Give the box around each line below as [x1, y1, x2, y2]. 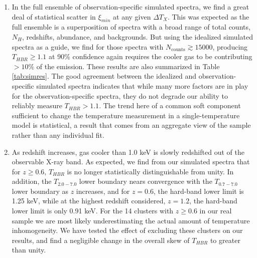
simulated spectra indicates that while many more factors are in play [36, 80, 248, 91]
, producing [212, 41, 248, 52]
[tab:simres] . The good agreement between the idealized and [12, 71, 197, 81]
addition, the [12, 176, 52, 186]
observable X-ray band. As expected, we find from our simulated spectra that [12, 156, 250, 167]
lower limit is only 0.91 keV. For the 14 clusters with [12, 205, 174, 216]
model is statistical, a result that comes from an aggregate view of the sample [12, 120, 251, 130]
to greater [210, 234, 240, 245]
